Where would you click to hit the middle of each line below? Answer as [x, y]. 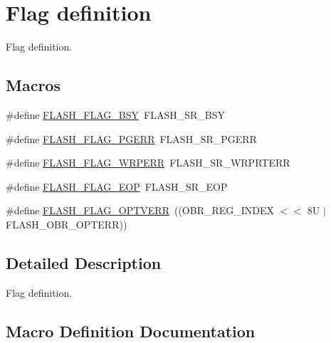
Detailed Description [84, 262]
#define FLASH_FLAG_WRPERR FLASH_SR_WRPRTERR [148, 163]
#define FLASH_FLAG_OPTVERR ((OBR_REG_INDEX [140, 210]
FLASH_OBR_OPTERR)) [67, 224]
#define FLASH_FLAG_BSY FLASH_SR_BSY [115, 114]
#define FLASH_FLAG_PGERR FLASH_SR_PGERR [131, 138]
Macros [33, 85]
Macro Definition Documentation [131, 331]
